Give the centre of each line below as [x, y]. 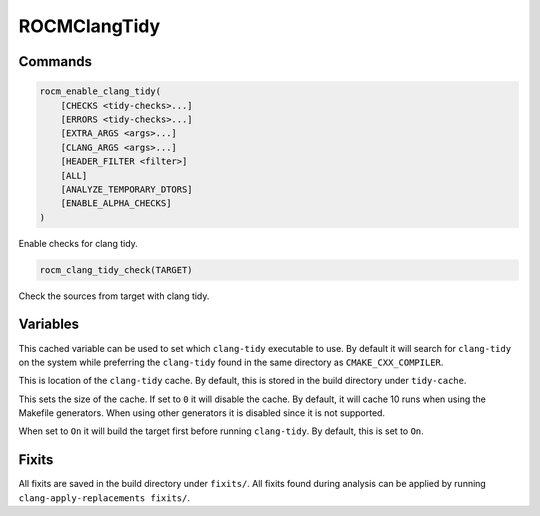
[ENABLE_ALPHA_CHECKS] [116, 203]
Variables [49, 324]
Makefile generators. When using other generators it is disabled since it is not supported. [201, 413]
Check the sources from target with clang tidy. [114, 296]
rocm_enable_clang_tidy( [100, 91]
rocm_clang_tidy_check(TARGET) [116, 269]
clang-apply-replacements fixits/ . [104, 497]
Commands [55, 61]
